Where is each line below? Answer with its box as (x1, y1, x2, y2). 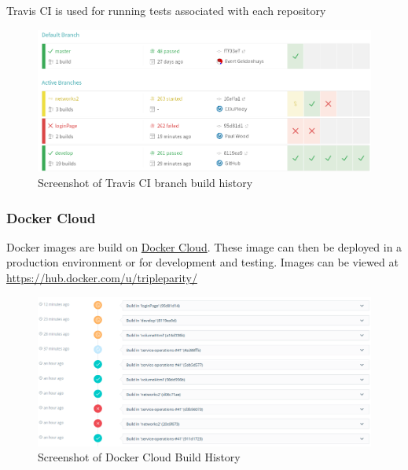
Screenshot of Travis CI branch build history (38, 174, 253, 191)
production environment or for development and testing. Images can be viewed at (6, 254, 399, 270)
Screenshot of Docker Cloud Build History (38, 449, 241, 465)
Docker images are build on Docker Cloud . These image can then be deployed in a (6, 238, 402, 255)
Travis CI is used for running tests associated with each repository (6, 2, 326, 18)
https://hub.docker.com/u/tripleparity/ (6, 270, 197, 286)
